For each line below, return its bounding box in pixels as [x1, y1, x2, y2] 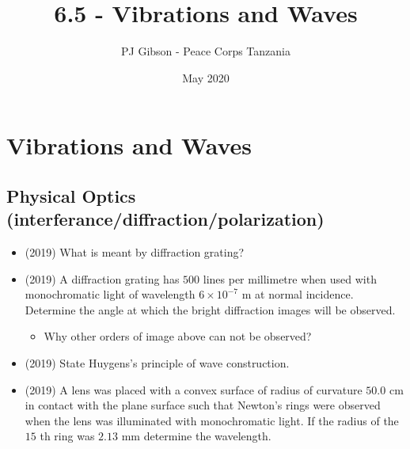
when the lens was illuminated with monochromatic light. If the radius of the [25, 412, 399, 428]
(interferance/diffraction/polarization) [6, 207, 325, 231]
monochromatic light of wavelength [25, 286, 196, 303]
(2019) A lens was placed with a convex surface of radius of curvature [25, 381, 363, 398]
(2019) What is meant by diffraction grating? [25, 244, 245, 261]
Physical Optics [6, 183, 136, 207]
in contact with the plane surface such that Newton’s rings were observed [25, 397, 381, 413]
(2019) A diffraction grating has [25, 270, 180, 287]
